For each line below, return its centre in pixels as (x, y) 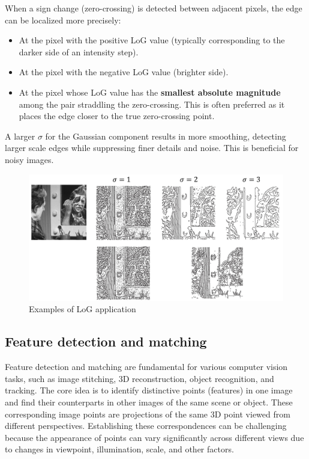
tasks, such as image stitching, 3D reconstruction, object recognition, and (139, 378)
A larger (20, 136)
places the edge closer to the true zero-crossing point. (117, 116)
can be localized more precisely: (63, 20)
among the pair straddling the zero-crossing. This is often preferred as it (152, 104)
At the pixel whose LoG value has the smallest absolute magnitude (150, 92)
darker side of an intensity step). (79, 51)
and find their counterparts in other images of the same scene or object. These (149, 402)
